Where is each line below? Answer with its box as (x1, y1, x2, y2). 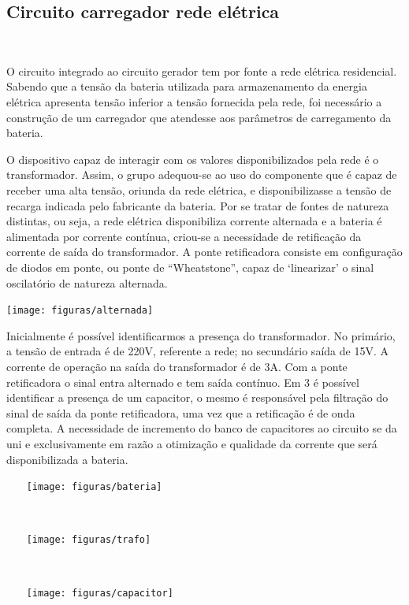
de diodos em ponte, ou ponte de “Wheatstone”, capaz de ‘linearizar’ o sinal (6, 258, 374, 275)
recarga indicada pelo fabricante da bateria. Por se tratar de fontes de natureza (6, 197, 389, 213)
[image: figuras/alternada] (6, 305, 154, 317)
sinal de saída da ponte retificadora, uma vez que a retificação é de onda (6, 404, 355, 421)
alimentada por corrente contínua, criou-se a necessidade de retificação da (6, 228, 362, 244)
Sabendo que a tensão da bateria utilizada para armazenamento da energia (6, 78, 367, 95)
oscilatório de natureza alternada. (6, 274, 168, 291)
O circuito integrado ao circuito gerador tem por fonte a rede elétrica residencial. (6, 62, 397, 79)
